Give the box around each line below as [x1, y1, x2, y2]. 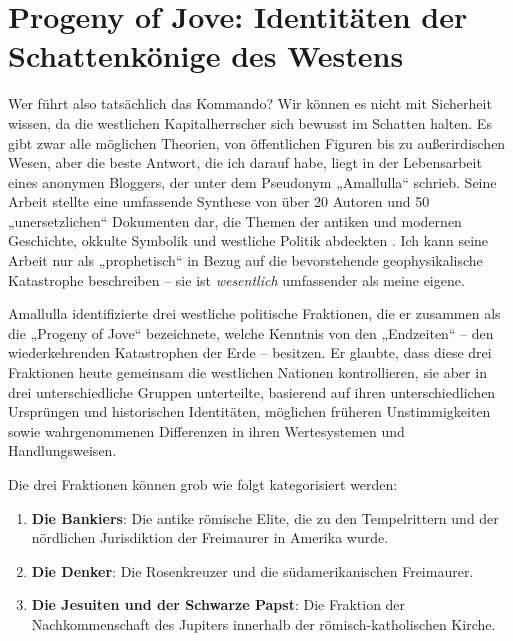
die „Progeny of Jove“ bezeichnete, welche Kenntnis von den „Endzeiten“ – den [8, 322, 494, 343]
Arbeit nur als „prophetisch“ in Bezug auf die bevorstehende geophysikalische [8, 250, 483, 271]
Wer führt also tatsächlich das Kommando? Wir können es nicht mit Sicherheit [8, 93, 492, 114]
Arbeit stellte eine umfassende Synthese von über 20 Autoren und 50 [8, 191, 430, 212]
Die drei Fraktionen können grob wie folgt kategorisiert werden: [8, 474, 398, 494]
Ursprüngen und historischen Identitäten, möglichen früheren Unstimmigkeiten [8, 401, 491, 422]
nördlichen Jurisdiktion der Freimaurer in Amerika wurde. [31, 527, 389, 548]
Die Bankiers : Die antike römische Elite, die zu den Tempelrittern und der [31, 507, 499, 528]
